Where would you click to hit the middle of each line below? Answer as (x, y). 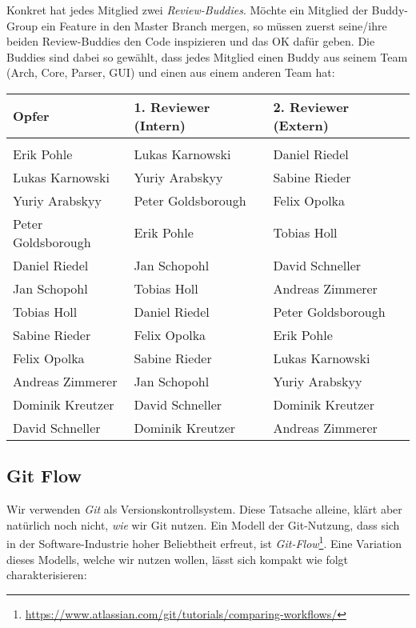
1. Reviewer (172, 106)
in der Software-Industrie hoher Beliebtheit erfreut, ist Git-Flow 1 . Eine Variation (204, 542)
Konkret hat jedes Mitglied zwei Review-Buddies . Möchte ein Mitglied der (187, 10)
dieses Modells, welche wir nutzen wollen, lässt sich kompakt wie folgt (178, 559)
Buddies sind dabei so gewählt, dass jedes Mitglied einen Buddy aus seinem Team (207, 56)
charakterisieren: (47, 575)
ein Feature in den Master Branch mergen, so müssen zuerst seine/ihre (214, 25)
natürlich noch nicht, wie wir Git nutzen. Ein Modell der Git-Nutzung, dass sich (203, 524)
